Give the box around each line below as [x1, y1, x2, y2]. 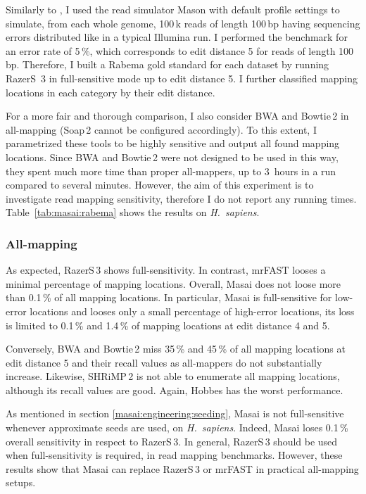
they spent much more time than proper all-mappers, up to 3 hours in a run [6, 163, 336, 178]
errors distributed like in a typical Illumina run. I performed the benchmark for [6, 30, 348, 44]
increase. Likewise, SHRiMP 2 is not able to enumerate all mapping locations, [6, 369, 340, 384]
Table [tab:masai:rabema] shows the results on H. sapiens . [6, 205, 260, 220]
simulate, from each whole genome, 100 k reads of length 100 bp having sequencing [6, 15, 360, 30]
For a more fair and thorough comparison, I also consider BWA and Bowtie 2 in [6, 108, 349, 123]
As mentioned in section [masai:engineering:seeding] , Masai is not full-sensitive [6, 406, 344, 421]
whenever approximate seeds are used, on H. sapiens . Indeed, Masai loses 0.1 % [6, 420, 348, 435]
